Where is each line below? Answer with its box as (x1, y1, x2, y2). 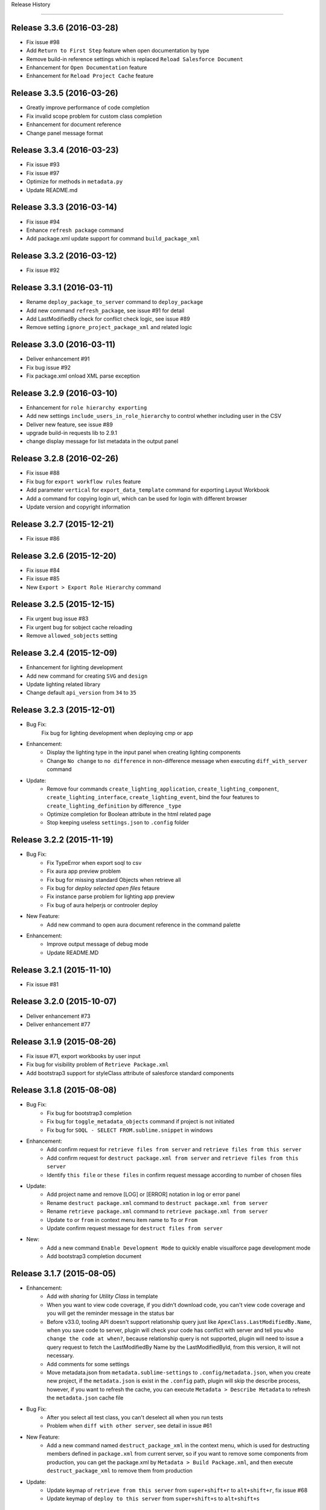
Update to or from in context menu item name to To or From (46, 1216, 198, 1223)
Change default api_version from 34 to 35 (26, 689, 137, 696)
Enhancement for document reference (26, 121, 122, 128)
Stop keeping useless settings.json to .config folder (46, 819, 190, 826)
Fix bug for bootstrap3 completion (46, 1109, 132, 1117)
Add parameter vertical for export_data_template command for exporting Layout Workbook (26, 486, 270, 493)
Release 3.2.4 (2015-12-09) (11, 648, 118, 658)
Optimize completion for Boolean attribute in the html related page (46, 811, 211, 818)
